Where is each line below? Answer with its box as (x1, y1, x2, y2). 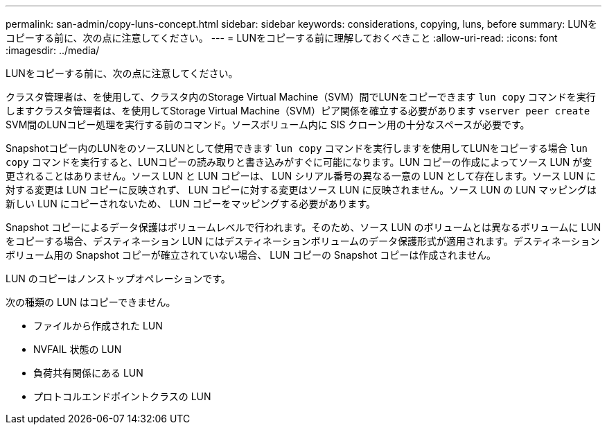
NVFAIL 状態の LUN (33, 343, 122, 355)
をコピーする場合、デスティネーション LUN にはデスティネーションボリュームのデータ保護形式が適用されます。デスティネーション (6, 235, 600, 247)
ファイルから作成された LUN (33, 320, 163, 332)
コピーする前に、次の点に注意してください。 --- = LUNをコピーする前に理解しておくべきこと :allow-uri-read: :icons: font (6, 32, 558, 44)
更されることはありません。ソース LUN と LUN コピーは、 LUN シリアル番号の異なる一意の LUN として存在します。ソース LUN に (6, 170, 597, 182)
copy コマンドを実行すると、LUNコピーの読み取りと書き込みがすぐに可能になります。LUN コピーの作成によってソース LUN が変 (6, 156, 592, 168)
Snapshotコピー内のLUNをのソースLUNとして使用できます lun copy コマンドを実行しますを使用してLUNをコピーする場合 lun (6, 142, 588, 154)
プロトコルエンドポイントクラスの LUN (33, 390, 211, 402)
